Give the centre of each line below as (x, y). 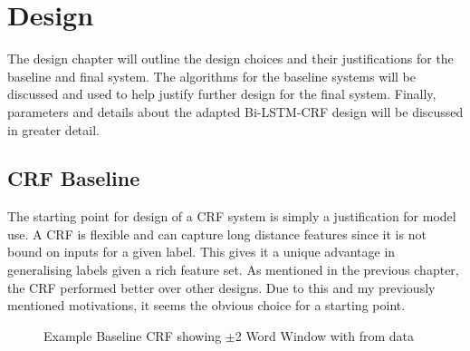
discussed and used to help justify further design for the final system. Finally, (222, 94)
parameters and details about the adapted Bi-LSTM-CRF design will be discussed (235, 111)
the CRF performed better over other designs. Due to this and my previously (221, 287)
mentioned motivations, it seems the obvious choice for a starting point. (206, 305)
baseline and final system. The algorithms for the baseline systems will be (211, 76)
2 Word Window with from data (324, 335)
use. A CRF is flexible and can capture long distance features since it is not (217, 234)
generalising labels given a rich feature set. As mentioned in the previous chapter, (233, 270)
